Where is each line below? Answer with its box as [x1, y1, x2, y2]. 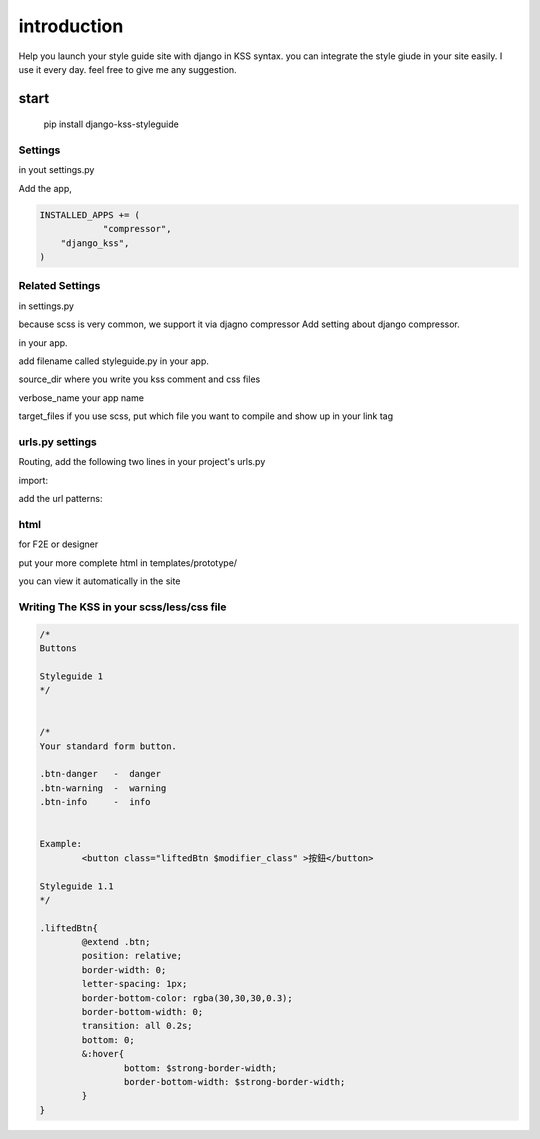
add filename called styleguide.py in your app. [18, 355, 209, 367]
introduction [18, 15, 124, 37]
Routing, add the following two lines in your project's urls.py [18, 456, 266, 468]
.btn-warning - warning [39, 782, 167, 794]
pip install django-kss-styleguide [43, 118, 179, 130]
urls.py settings [18, 435, 97, 449]
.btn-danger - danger [39, 768, 162, 780]
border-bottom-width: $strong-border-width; [123, 1076, 346, 1087]
